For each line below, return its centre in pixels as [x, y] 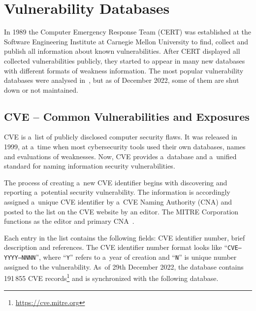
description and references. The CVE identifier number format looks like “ [116, 247]
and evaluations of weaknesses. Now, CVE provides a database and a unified [120, 156]
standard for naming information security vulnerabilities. [90, 166]
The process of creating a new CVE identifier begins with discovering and [116, 182]
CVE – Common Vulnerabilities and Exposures [127, 116]
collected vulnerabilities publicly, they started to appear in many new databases [125, 60]
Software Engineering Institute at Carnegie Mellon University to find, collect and [126, 41]
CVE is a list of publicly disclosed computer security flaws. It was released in [121, 137]
